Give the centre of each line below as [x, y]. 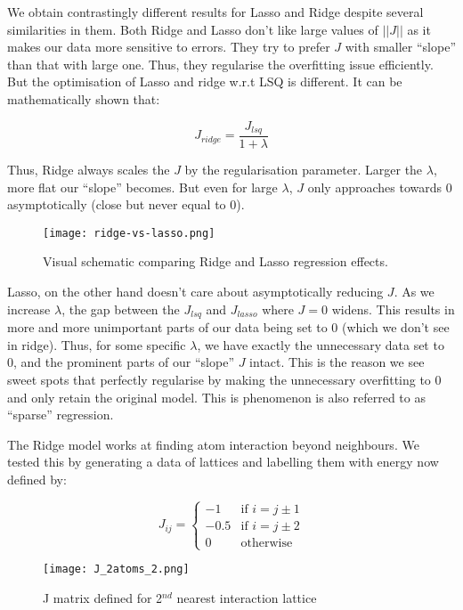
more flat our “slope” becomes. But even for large [142, 187]
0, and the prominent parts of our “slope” [121, 362]
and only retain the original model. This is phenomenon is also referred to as [216, 397]
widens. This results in [393, 309]
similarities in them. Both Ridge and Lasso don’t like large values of [193, 29]
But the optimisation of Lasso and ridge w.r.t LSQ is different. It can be [205, 81]
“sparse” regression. [61, 415]
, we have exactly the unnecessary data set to [321, 344]
